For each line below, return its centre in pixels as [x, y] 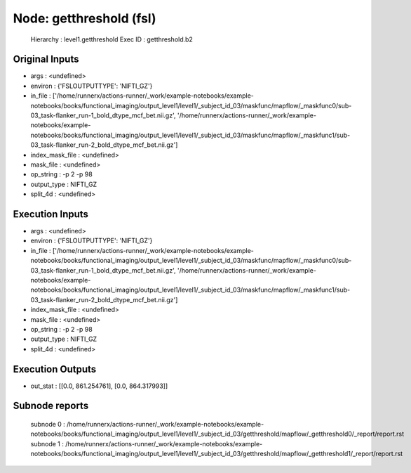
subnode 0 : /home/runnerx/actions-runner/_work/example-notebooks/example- [147, 425]
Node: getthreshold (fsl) [85, 18]
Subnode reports [51, 406]
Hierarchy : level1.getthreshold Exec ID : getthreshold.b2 [112, 39]
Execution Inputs [51, 214]
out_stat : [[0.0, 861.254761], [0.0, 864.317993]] [99, 386]
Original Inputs [46, 59]
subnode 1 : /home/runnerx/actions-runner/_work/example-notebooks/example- [147, 443]
